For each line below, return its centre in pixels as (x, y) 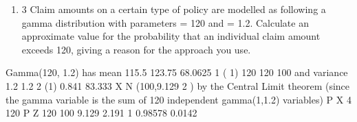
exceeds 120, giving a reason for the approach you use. (136, 49)
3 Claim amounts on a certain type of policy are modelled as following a (174, 9)
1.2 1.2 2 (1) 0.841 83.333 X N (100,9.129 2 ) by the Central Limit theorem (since (178, 85)
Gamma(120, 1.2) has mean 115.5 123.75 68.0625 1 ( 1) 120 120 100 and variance (177, 72)
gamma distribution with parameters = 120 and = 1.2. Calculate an (165, 22)
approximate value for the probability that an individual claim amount (171, 36)
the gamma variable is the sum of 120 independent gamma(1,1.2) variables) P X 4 (178, 99)
